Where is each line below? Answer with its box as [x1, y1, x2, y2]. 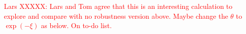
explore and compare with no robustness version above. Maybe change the [4, 10, 228, 21]
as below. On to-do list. [41, 20, 112, 31]
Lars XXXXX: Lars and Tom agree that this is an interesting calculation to [4, 1, 233, 11]
